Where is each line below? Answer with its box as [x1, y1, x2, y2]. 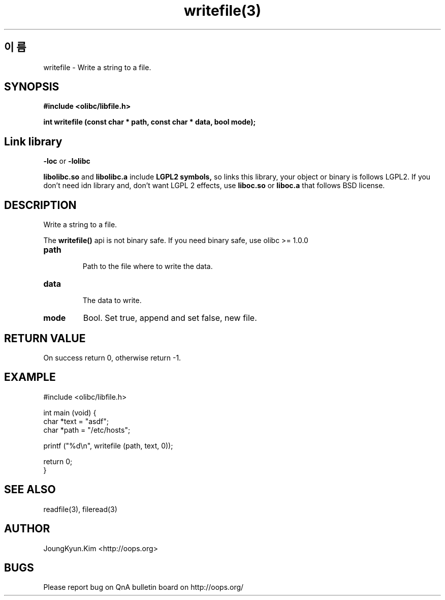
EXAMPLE [4, 371, 56, 384]
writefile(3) [184, 2, 261, 19]
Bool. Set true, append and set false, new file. [83, 313, 257, 323]
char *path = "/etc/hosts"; [43, 425, 131, 434]
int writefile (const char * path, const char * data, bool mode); [43, 117, 256, 127]
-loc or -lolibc [43, 157, 90, 166]
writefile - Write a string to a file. [43, 63, 151, 72]
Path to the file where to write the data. [82, 262, 213, 271]
